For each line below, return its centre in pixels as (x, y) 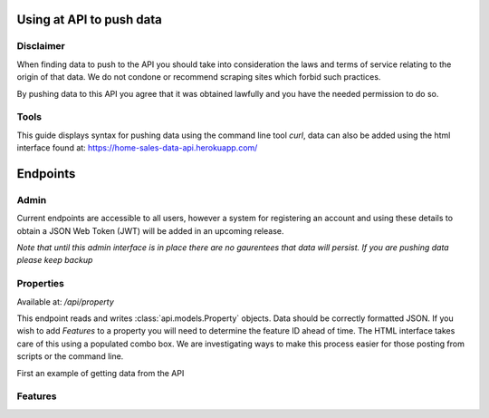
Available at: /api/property (66, 301)
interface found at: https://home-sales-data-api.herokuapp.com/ (137, 148)
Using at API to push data (90, 19)
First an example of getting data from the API (101, 373)
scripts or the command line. (70, 356)
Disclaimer (41, 46)
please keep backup (55, 260)
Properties (41, 284)
